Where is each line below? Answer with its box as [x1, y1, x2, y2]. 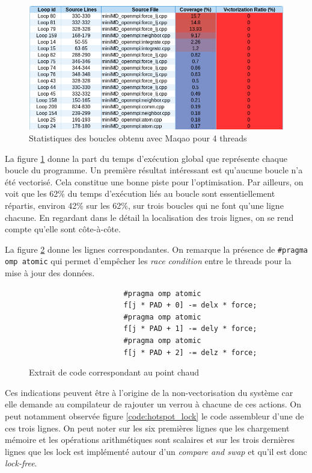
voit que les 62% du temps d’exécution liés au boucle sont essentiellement [5, 187, 275, 200]
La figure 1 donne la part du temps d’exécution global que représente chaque [5, 152, 287, 164]
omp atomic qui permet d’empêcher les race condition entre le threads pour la [5, 255, 292, 267]
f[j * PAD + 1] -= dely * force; [123, 324, 257, 333]
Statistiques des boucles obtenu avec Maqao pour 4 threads [29, 131, 247, 144]
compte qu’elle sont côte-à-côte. [5, 223, 121, 235]
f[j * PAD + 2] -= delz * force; [123, 348, 257, 357]
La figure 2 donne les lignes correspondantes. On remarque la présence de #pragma [5, 243, 308, 255]
